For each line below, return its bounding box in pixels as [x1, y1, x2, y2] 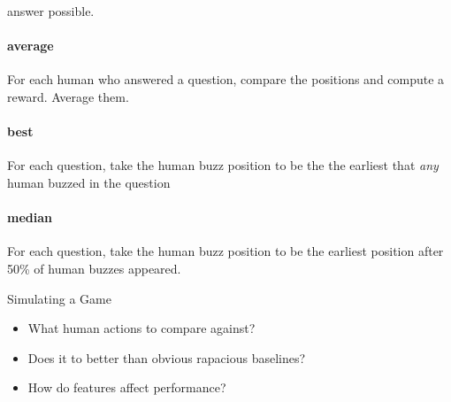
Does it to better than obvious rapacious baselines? [27, 348, 306, 367]
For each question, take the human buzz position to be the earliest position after [7, 242, 444, 260]
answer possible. [7, 2, 95, 19]
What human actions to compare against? [27, 319, 256, 337]
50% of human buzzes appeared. [7, 259, 181, 277]
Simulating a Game [7, 289, 111, 307]
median [7, 208, 52, 227]
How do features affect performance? [27, 378, 226, 397]
